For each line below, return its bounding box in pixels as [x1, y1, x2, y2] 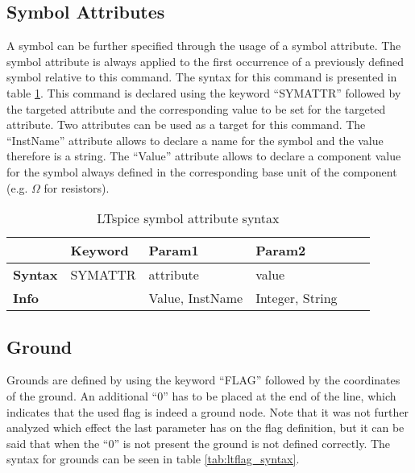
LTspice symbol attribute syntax [97, 209, 280, 228]
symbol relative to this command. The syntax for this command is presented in [6, 68, 397, 85]
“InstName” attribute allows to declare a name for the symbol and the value [6, 131, 384, 148]
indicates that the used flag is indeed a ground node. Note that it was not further [6, 403, 409, 420]
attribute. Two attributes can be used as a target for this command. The [6, 116, 366, 133]
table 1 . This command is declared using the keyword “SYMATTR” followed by [6, 84, 401, 101]
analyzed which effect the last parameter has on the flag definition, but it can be [6, 419, 405, 436]
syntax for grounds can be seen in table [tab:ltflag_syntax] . [6, 450, 300, 467]
